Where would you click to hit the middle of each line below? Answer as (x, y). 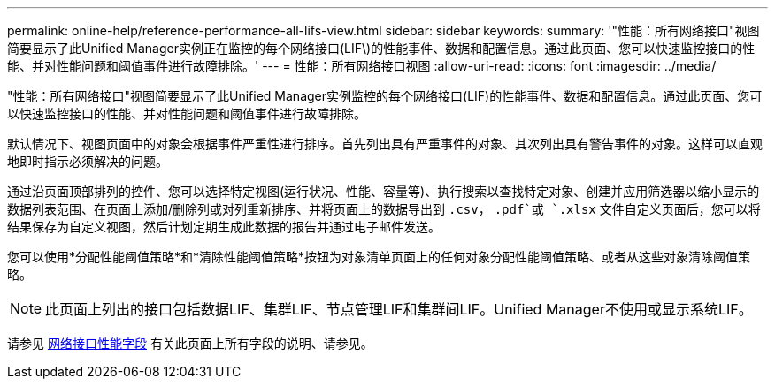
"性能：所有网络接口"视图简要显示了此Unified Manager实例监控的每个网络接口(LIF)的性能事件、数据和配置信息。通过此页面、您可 (385, 96)
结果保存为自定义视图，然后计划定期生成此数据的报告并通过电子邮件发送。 (224, 227)
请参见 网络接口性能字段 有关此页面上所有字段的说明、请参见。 (190, 343)
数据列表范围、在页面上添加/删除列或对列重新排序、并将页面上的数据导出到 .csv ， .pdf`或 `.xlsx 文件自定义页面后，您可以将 (384, 209)
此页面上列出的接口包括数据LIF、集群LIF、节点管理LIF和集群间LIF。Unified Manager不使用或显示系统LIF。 (399, 309)
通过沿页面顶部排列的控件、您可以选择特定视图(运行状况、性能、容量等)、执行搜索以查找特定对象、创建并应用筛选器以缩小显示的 (384, 191)
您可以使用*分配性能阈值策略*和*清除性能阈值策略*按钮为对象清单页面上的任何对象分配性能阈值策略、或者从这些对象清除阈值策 (379, 257)
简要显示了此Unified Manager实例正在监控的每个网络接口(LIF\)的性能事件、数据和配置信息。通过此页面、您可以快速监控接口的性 (381, 48)
